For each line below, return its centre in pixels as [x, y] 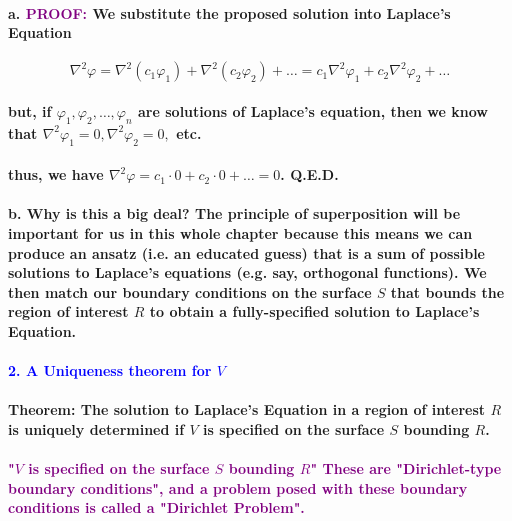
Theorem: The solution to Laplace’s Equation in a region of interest [247, 409]
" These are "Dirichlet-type [406, 468]
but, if [30, 110]
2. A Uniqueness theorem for [110, 370]
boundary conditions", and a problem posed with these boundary [238, 487]
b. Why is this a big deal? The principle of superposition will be [234, 213]
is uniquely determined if [96, 428]
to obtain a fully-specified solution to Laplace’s [314, 311]
